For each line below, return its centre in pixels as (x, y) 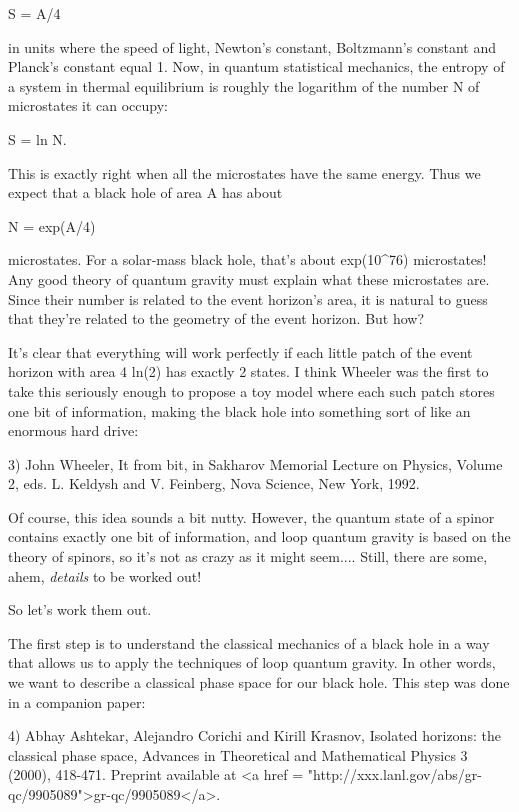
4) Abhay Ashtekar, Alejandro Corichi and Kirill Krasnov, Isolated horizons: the (254, 735)
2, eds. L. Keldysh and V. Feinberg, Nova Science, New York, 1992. (214, 483)
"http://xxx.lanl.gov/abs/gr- (394, 774)
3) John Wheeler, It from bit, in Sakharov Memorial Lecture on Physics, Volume (255, 463)
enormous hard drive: (73, 430)
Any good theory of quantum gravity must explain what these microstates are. (249, 278)
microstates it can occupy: (88, 105)
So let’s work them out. (80, 609)
